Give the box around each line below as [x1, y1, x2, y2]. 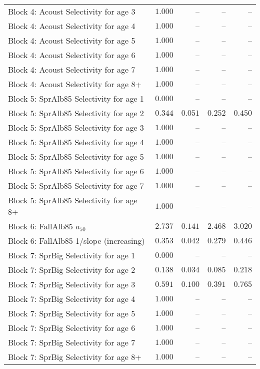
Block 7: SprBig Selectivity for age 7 [8, 336, 135, 348]
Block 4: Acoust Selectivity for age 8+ [8, 78, 141, 90]
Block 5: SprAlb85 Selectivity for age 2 [8, 107, 144, 119]
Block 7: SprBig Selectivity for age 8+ [8, 351, 141, 362]
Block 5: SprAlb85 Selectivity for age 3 [8, 122, 144, 133]
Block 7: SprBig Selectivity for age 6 [8, 322, 135, 333]
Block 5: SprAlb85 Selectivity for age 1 [8, 93, 144, 104]
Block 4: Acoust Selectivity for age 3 [8, 6, 135, 17]
